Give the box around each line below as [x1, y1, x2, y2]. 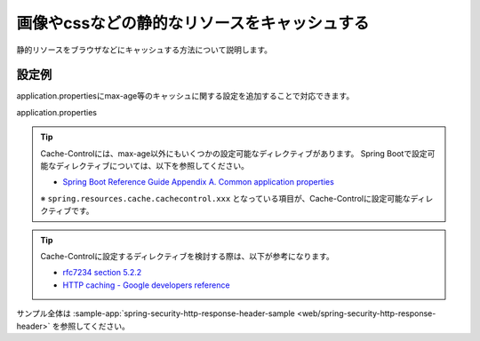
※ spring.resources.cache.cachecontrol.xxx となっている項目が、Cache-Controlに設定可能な [40, 193, 411, 203]
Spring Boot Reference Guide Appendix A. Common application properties [62, 177, 335, 187]
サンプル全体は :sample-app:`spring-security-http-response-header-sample [16, 308, 295, 319]
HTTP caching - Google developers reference [62, 280, 230, 290]
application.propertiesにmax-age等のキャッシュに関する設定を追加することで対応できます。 [16, 91, 355, 101]
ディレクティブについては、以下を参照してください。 [55, 161, 249, 171]
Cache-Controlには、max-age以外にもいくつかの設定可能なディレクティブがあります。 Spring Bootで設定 [40, 147, 428, 159]
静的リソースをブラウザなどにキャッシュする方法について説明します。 [16, 44, 273, 55]
